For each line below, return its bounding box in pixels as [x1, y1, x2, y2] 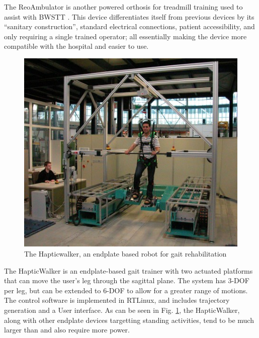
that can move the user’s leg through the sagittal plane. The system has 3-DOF [4, 275, 249, 286]
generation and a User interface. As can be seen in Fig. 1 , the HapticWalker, [4, 304, 240, 315]
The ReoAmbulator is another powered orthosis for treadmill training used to [4, 2, 243, 12]
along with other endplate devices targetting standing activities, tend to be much [4, 314, 254, 325]
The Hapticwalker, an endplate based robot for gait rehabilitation [24, 248, 227, 259]
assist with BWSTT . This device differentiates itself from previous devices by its [4, 11, 254, 22]
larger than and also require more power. [4, 324, 130, 335]
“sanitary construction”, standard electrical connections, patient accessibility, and [4, 21, 255, 32]
